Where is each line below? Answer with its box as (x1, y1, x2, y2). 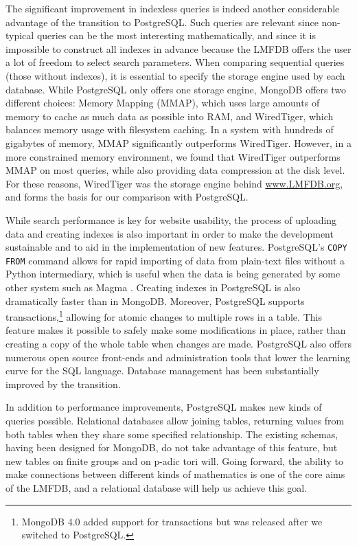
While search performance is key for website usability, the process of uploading (5, 212, 337, 227)
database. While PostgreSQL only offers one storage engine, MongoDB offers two (5, 82, 346, 96)
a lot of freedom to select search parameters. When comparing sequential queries (5, 55, 345, 69)
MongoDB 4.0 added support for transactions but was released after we (21, 514, 323, 528)
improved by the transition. (5, 376, 121, 391)
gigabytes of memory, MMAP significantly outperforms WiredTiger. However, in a (5, 135, 352, 150)
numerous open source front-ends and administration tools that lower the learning (5, 350, 350, 364)
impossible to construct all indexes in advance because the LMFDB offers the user (5, 41, 352, 56)
